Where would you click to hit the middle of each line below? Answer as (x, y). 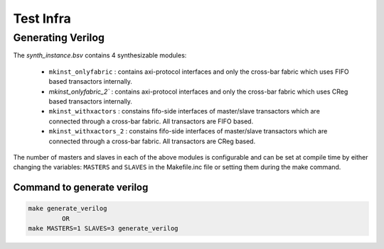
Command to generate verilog (81, 188)
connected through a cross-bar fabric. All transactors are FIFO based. (151, 121)
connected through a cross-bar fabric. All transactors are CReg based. (152, 141)
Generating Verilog (59, 38)
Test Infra (42, 18)
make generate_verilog (68, 209)
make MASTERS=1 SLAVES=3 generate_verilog (103, 228)
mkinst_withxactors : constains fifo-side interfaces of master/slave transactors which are (184, 111)
